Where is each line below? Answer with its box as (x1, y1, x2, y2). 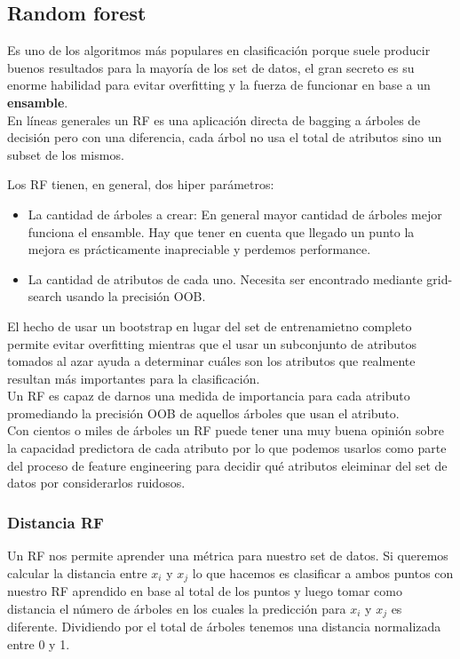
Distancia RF (7, 511, 104, 533)
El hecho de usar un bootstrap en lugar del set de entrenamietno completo (7, 316, 412, 335)
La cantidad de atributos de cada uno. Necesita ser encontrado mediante (28, 269, 423, 288)
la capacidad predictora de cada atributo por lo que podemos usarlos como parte (7, 439, 447, 457)
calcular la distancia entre (7, 563, 147, 582)
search (28, 287, 62, 306)
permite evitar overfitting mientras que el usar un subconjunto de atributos (7, 334, 417, 353)
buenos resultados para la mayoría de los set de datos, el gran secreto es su (7, 58, 415, 76)
